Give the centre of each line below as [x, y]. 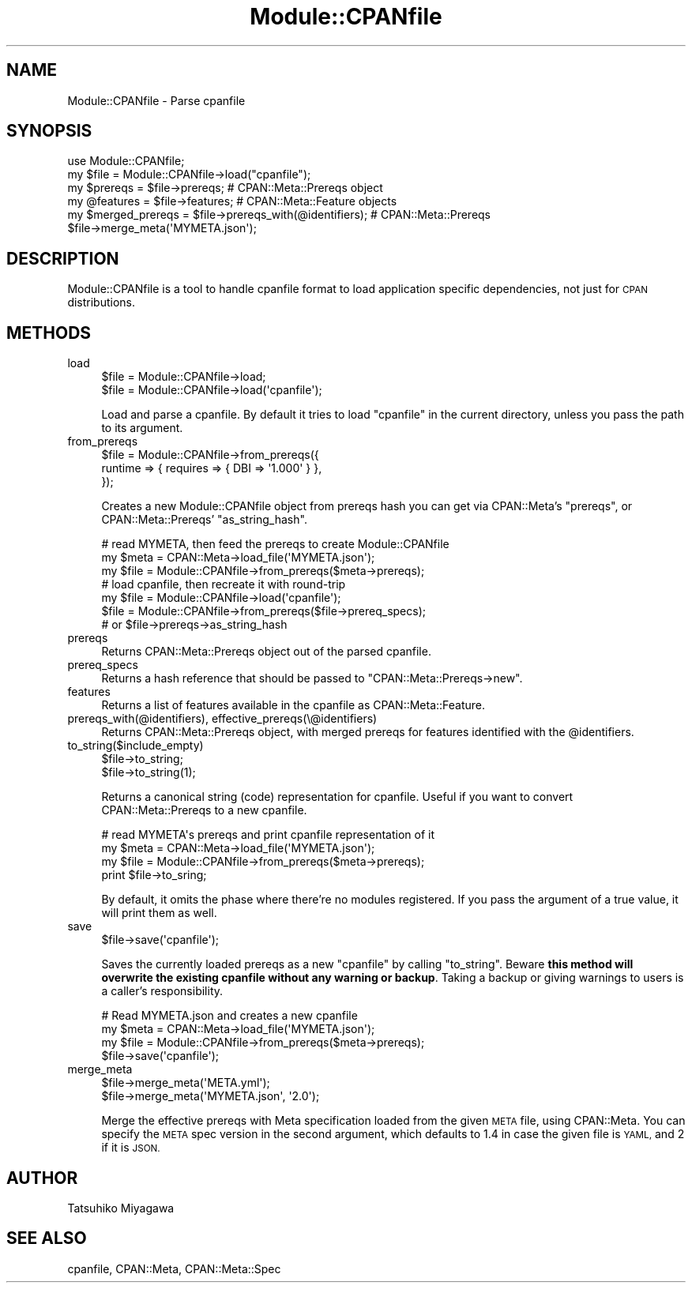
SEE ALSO [47, 1238]
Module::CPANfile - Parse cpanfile [156, 100]
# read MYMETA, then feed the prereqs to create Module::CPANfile [275, 544]
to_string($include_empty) [135, 746]
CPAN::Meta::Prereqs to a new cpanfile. [204, 810]
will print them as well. [159, 913]
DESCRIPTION [63, 258]
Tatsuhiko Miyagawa [121, 1208]
